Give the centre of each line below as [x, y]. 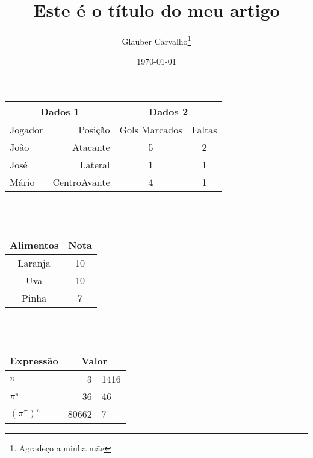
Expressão [34, 361]
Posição [94, 129]
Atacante [91, 147]
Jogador [26, 129]
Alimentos [34, 245]
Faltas [204, 129]
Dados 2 [169, 111]
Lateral [95, 164]
